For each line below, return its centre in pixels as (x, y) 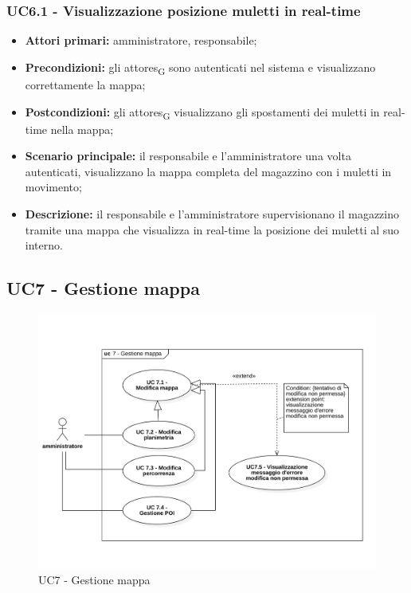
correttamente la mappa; (85, 84)
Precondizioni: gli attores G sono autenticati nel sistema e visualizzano (200, 68)
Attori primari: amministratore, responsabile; (141, 40)
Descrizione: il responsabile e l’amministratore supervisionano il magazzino (212, 214)
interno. (44, 245)
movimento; (53, 187)
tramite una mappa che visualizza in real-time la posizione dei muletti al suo (212, 229)
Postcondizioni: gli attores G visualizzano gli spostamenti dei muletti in (202, 112)
